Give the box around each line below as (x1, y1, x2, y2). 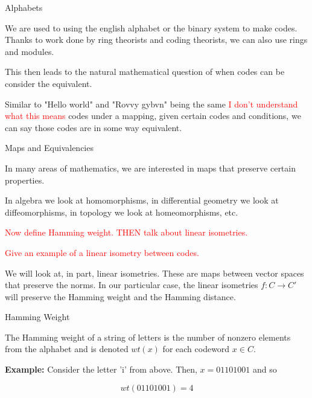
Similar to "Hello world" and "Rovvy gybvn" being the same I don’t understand (5, 97, 298, 110)
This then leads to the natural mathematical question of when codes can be (5, 65, 285, 78)
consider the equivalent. (5, 77, 92, 89)
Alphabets (5, 1, 43, 13)
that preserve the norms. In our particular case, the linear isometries (5, 278, 258, 291)
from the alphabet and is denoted (5, 342, 129, 355)
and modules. (5, 45, 54, 57)
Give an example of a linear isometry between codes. (5, 246, 199, 258)
